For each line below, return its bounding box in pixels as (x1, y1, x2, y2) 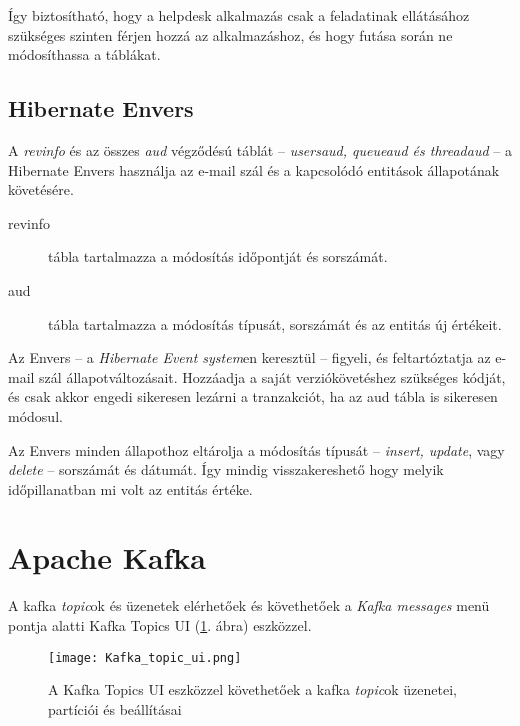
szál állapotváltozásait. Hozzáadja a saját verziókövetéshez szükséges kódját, (39, 366, 506, 387)
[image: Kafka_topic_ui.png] (48, 650, 242, 665)
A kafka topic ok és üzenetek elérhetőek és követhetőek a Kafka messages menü (8, 595, 490, 616)
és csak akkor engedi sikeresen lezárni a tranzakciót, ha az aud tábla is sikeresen (8, 386, 498, 407)
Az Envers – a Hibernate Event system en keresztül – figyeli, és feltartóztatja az (8, 347, 491, 368)
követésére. (8, 179, 74, 200)
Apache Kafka (8, 537, 207, 578)
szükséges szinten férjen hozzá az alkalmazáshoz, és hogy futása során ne (8, 24, 453, 45)
